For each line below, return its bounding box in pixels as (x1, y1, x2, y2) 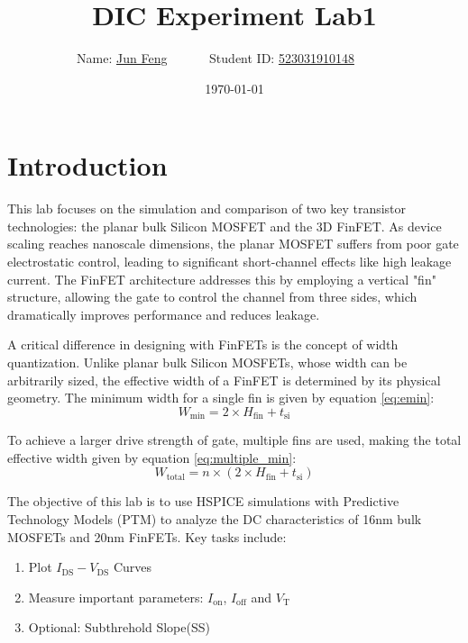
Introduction (7, 147, 168, 184)
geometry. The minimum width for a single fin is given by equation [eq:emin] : (7, 388, 435, 407)
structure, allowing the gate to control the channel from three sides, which (7, 287, 418, 306)
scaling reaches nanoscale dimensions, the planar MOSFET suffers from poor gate (7, 234, 459, 253)
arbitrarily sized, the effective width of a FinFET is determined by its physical (7, 370, 441, 389)
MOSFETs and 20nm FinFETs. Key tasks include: (7, 527, 287, 546)
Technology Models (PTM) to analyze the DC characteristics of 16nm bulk (7, 510, 422, 529)
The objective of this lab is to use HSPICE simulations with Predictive (7, 492, 399, 511)
